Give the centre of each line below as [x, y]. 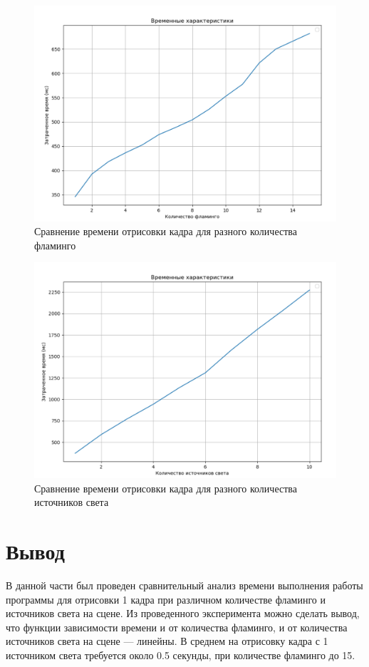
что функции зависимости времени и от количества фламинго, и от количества [177, 627]
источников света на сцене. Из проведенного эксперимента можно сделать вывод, [183, 613]
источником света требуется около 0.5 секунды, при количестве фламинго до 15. [181, 655]
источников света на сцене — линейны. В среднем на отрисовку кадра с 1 [167, 641]
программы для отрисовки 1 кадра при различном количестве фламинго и [166, 599]
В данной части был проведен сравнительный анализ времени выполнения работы [184, 585]
